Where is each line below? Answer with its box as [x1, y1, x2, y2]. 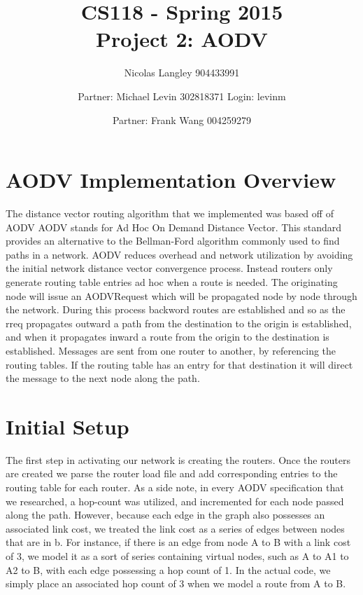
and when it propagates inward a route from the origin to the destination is [6, 329, 329, 344]
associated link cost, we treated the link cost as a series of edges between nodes [6, 521, 345, 535]
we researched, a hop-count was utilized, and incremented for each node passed [6, 493, 344, 508]
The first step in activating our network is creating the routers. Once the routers [6, 452, 351, 467]
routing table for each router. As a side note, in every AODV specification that [6, 480, 344, 495]
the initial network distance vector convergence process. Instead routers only [6, 261, 333, 275]
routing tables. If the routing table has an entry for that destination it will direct [6, 357, 353, 371]
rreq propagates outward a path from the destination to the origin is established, [6, 315, 352, 330]
